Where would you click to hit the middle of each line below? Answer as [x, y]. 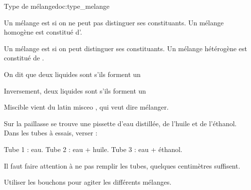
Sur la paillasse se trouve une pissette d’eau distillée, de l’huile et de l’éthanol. [120, 123]
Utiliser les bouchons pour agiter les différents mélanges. [88, 182]
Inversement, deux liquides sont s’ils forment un [75, 90]
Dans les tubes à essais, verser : [51, 133]
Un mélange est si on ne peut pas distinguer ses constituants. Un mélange [114, 22]
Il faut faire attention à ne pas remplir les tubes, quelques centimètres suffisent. [122, 165]
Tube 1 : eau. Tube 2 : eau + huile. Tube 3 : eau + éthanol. [93, 149]
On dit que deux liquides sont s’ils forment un [72, 74]
